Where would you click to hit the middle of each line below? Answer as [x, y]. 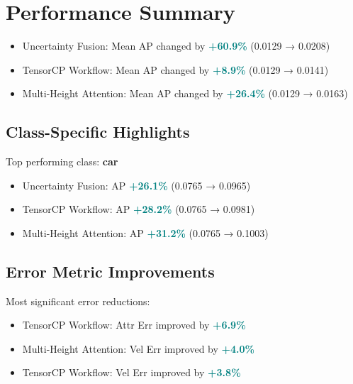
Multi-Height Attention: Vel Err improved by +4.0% [139, 348]
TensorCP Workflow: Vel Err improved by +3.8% [131, 372]
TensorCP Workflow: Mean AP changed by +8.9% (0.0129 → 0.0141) [175, 69]
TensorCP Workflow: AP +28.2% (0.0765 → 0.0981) [139, 209]
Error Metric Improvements [110, 271]
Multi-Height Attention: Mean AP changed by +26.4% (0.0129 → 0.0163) [185, 93]
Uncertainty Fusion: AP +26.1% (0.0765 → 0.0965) [136, 185]
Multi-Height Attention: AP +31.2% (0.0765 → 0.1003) [145, 232]
